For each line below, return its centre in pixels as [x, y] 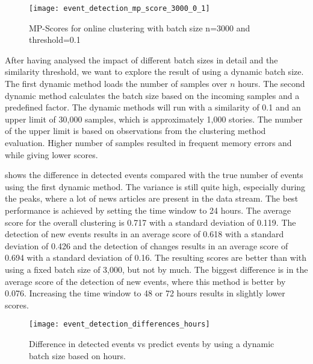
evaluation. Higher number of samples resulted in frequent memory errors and [148, 142]
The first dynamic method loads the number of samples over [116, 84]
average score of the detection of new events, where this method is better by [145, 281]
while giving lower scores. [51, 154]
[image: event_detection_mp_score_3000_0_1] [119, 8]
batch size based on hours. [77, 355]
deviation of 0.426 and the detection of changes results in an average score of [147, 245]
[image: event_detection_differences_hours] [119, 324]
